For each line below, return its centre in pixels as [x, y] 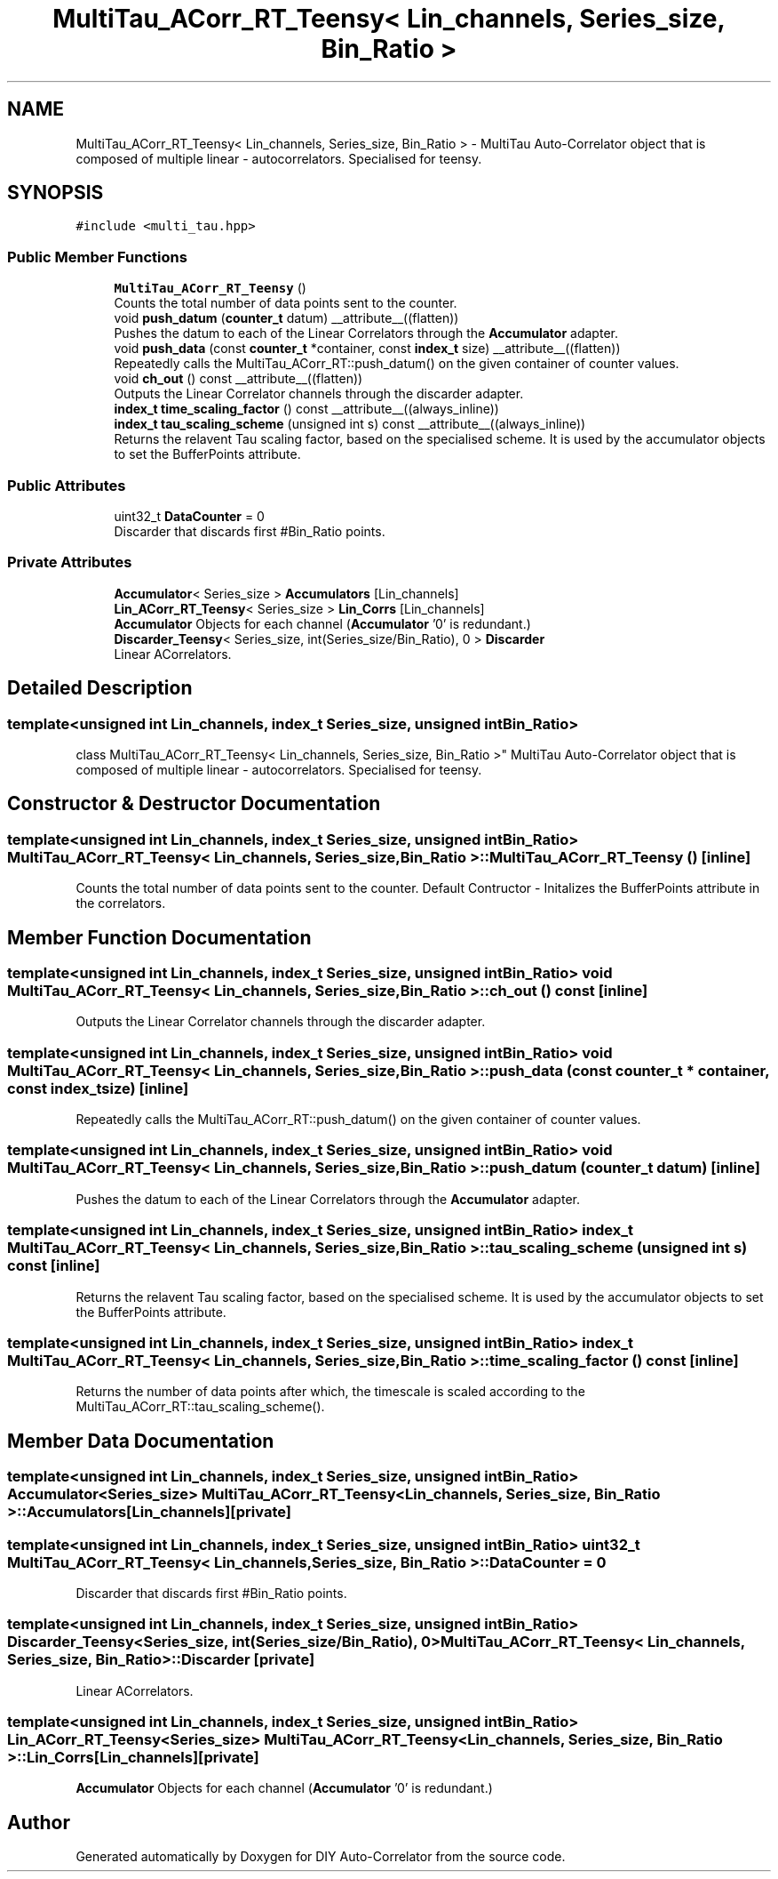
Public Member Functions [97, 257]
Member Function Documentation [159, 937]
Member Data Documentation [141, 1441]
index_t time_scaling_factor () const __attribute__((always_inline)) [306, 409]
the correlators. [121, 903]
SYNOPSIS [56, 193]
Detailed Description [100, 688]
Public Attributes [67, 485]
